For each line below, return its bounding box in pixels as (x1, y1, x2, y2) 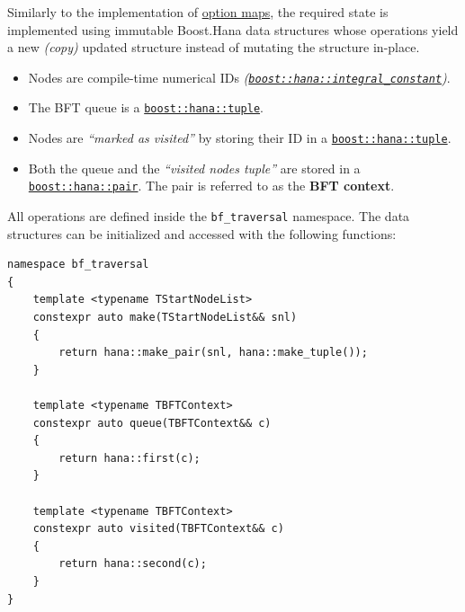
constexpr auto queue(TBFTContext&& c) (32, 416, 272, 430)
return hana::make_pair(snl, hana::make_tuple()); (58, 346, 368, 359)
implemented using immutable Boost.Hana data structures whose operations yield (7, 20, 459, 39)
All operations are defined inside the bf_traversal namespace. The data (7, 207, 410, 225)
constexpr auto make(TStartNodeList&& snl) (32, 311, 298, 324)
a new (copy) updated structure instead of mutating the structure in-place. (7, 38, 420, 57)
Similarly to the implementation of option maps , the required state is (7, 3, 389, 21)
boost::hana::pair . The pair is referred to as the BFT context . (28, 176, 395, 195)
